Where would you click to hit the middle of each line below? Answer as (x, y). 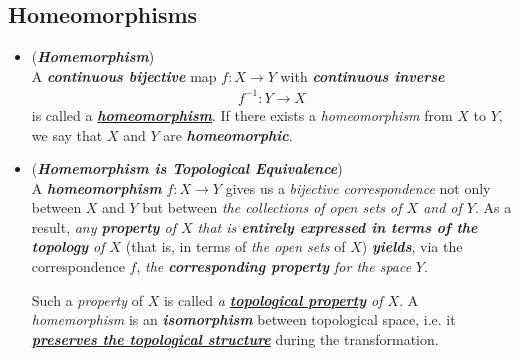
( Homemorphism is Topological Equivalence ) (187, 168)
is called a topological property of (273, 299)
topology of (68, 246)
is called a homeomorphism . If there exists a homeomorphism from (242, 114)
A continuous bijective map (124, 75)
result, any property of (103, 226)
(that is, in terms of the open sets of (235, 246)
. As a (493, 207)
